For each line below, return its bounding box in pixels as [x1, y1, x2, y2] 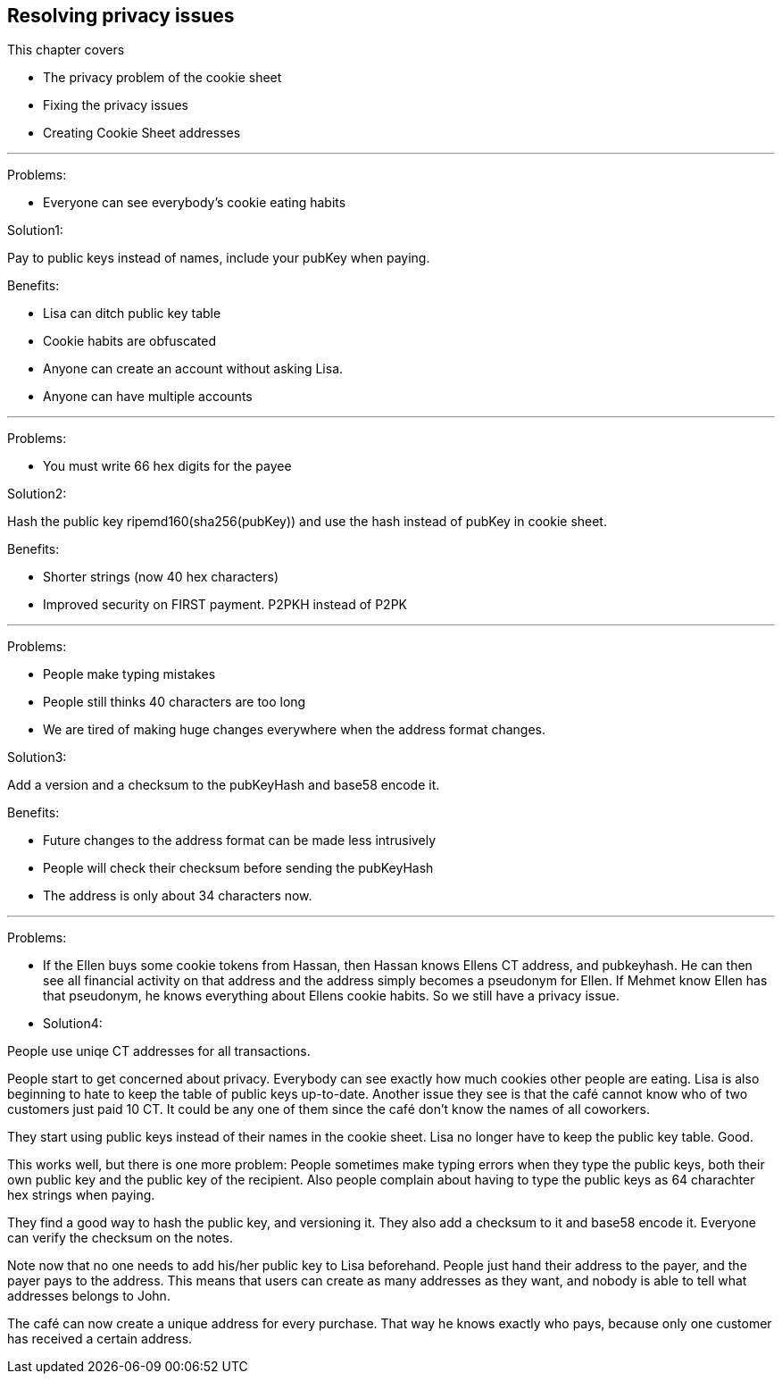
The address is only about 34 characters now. [43, 888, 312, 904]
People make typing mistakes [43, 666, 216, 682]
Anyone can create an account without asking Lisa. [43, 361, 344, 377]
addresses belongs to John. [7, 1288, 171, 1304]
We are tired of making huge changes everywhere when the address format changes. [43, 722, 546, 738]
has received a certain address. [7, 1331, 193, 1347]
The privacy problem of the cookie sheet [43, 70, 282, 86]
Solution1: [7, 222, 63, 239]
